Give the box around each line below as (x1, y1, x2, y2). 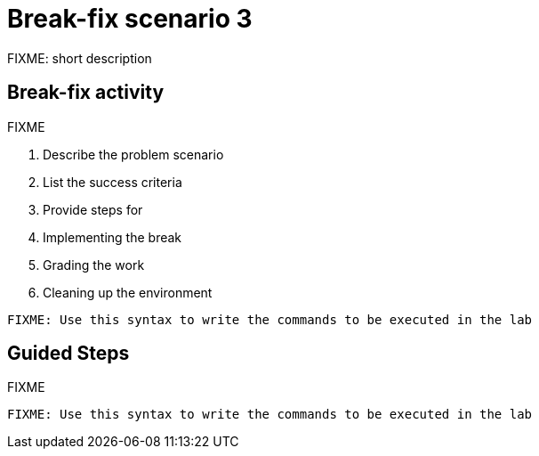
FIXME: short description (7, 50, 152, 66)
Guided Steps (7, 342, 130, 365)
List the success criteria (43, 174, 182, 190)
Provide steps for (43, 201, 143, 217)
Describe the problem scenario (43, 146, 224, 162)
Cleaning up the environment (43, 284, 213, 300)
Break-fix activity (7, 81, 165, 104)
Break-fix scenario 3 (7, 4, 253, 34)
